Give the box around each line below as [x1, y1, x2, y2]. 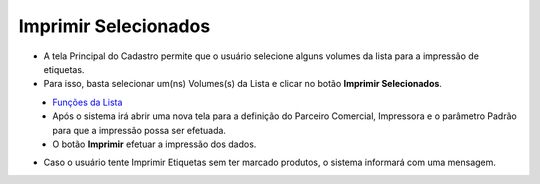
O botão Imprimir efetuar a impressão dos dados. [52, 138, 257, 150]
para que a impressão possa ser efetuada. [52, 124, 227, 136]
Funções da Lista [52, 96, 123, 108]
